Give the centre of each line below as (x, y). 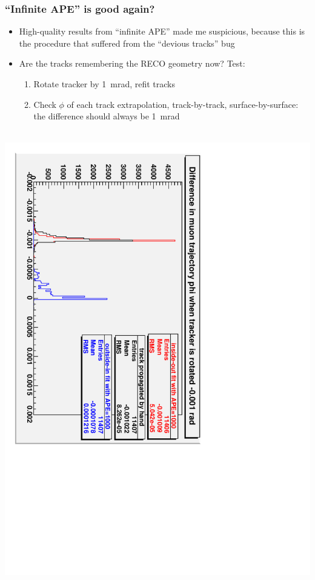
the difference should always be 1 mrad (107, 116)
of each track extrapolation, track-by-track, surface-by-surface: (183, 104)
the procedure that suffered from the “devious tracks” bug (127, 43)
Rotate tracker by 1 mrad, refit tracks (104, 84)
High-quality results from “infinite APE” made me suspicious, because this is (162, 31)
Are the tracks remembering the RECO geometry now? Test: (132, 63)
